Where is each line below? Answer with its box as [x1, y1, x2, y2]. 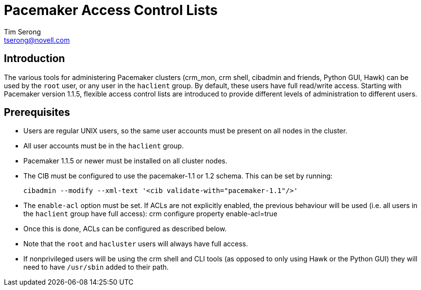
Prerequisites [4, 106, 70, 119]
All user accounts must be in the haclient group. [23, 142, 184, 150]
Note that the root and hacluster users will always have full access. [23, 240, 248, 248]
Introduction [4, 52, 65, 65]
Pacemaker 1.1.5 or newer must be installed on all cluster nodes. [23, 157, 228, 165]
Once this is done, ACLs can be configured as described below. [23, 225, 227, 233]
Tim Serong [4, 27, 41, 36]
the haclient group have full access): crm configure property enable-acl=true [23, 209, 278, 218]
